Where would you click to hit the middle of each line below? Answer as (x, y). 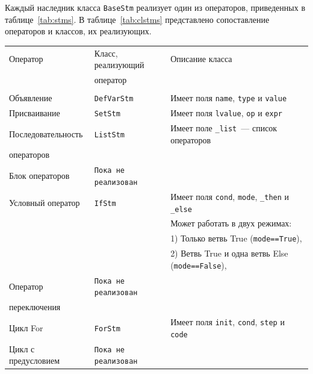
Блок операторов (39, 176)
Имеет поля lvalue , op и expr (227, 113)
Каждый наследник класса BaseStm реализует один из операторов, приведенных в (155, 7)
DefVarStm (114, 99)
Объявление (31, 98)
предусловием (35, 360)
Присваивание (35, 113)
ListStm (109, 135)
